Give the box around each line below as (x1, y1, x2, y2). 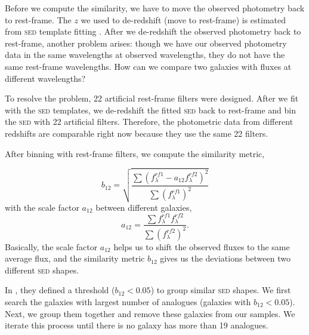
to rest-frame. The (5, 13, 72, 26)
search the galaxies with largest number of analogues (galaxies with (5, 295, 251, 308)
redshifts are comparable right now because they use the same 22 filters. (5, 127, 268, 139)
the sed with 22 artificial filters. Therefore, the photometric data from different (5, 115, 293, 128)
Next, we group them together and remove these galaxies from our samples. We (5, 307, 295, 319)
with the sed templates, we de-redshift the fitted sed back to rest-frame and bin (5, 103, 296, 116)
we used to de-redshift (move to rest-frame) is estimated (81, 13, 286, 26)
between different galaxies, (95, 201, 192, 213)
